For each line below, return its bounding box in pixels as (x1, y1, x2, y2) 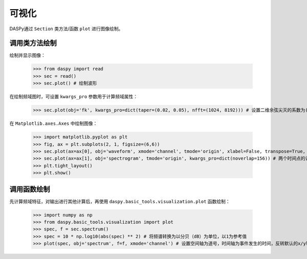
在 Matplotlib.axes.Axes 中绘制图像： (9, 120, 98, 126)
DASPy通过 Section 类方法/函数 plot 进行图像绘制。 (9, 26, 123, 32)
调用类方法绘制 (9, 39, 57, 48)
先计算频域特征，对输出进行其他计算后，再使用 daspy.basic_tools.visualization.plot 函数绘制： (9, 198, 230, 204)
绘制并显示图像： (9, 52, 46, 58)
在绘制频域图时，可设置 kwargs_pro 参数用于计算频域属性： (9, 94, 138, 100)
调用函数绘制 (9, 185, 50, 193)
